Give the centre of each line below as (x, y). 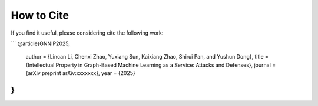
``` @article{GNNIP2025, (40, 43)
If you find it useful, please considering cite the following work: (87, 33)
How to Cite (40, 15)
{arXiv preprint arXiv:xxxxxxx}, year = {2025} (80, 73)
